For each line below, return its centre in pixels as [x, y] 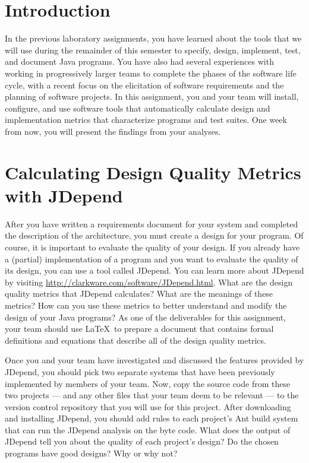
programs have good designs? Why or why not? [91, 453]
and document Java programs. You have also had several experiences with [139, 61]
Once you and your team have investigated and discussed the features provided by [154, 360]
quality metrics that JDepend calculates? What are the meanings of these [139, 294]
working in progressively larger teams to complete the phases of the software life [151, 73]
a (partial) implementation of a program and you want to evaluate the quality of [152, 259]
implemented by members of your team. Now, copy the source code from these [148, 383]
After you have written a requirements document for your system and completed [152, 223]
